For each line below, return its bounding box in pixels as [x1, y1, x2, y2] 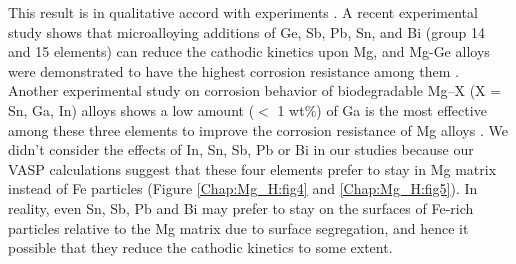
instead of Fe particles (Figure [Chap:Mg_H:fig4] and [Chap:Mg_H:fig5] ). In [8, 178, 478, 199]
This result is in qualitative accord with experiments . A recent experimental [8, 2, 478, 22]
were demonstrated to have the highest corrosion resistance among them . [8, 60, 459, 81]
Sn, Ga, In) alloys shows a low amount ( [8, 99, 255, 120]
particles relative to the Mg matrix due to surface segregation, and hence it [8, 217, 469, 238]
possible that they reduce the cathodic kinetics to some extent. [8, 237, 393, 258]
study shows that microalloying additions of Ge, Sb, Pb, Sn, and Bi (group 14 [8, 21, 485, 42]
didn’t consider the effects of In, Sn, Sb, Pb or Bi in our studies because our [8, 139, 474, 160]
